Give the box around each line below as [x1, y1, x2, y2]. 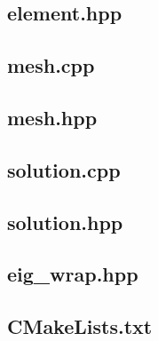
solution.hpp [7, 208, 123, 235]
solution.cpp [7, 155, 121, 183]
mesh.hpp [7, 103, 98, 131]
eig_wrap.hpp [7, 260, 138, 288]
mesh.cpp [7, 52, 95, 79]
